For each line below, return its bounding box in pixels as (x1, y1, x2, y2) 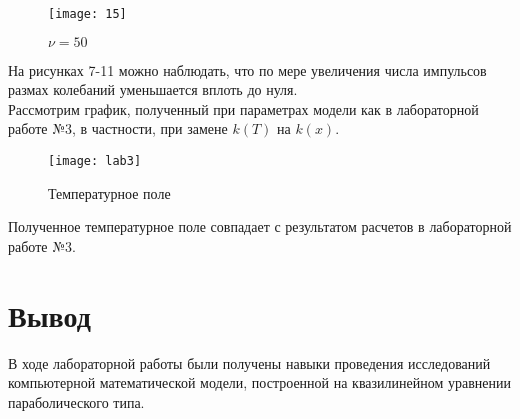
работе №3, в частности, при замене (8, 118, 228, 139)
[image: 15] (48, 7, 127, 21)
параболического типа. (8, 391, 145, 412)
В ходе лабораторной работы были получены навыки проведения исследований (8, 352, 491, 373)
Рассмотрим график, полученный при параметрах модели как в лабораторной (8, 98, 479, 119)
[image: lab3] (48, 154, 142, 169)
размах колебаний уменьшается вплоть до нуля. (8, 79, 298, 100)
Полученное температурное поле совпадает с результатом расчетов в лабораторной (8, 216, 512, 237)
